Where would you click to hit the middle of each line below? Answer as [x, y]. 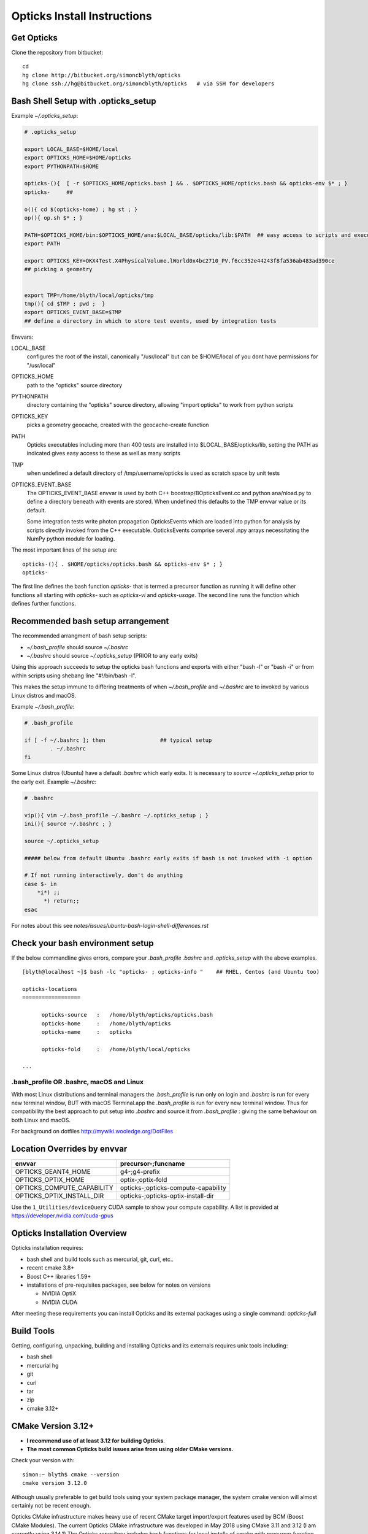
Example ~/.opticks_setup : [45, 116]
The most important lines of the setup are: [64, 550]
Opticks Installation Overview [69, 1233]
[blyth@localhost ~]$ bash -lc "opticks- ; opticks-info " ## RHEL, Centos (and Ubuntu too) [171, 972]
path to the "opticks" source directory [75, 385]
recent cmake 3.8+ [51, 1268]
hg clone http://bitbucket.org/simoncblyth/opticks [102, 75]
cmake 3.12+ [43, 1408]
